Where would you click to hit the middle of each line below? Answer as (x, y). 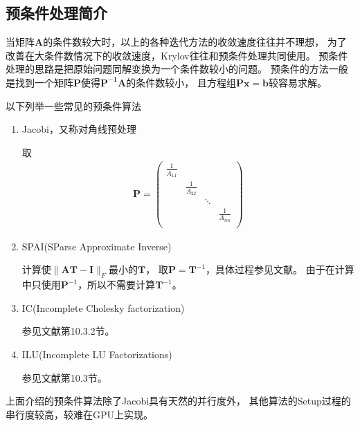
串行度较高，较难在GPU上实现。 (80, 414)
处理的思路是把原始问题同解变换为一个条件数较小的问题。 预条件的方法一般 (177, 69)
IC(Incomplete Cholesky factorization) (103, 307)
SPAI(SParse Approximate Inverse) (97, 246)
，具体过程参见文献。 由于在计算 (280, 269)
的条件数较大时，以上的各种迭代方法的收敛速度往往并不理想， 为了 (195, 42)
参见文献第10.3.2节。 (68, 331)
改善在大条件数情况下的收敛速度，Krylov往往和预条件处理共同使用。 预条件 (177, 55)
